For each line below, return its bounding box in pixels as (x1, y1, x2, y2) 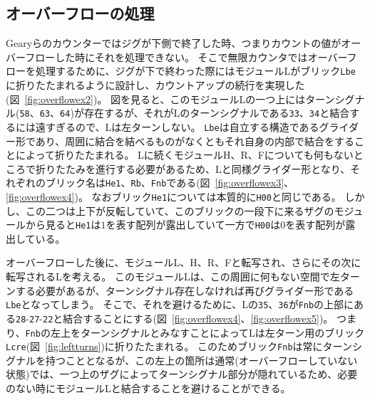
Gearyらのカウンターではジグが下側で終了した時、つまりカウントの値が (6, 36, 341, 51)
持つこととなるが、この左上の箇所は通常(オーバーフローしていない (45, 352, 358, 367)
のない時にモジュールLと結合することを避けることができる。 (6, 381, 291, 396)
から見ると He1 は (25, 217, 101, 232)
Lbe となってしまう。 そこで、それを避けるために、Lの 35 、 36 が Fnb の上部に (6, 297, 354, 312)
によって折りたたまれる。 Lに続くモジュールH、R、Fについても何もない (15, 147, 354, 162)
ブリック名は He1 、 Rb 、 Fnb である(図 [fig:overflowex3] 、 (45, 175, 294, 190)
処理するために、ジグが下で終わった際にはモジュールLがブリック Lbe (35, 63, 356, 78)
